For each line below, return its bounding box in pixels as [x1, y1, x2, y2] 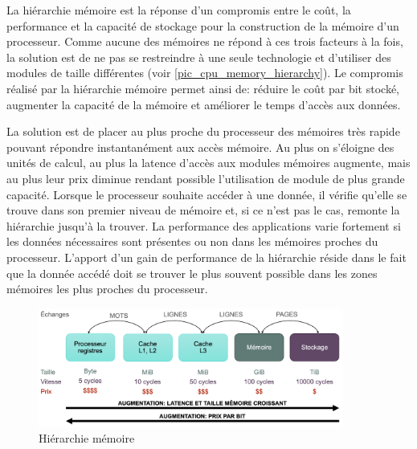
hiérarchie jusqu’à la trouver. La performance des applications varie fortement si [6, 217, 401, 234]
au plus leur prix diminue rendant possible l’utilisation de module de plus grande [6, 169, 405, 186]
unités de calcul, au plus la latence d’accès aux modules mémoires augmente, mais [6, 154, 411, 171]
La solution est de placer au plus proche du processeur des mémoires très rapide [6, 123, 400, 140]
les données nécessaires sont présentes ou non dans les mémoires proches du [6, 233, 378, 250]
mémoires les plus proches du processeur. [6, 280, 208, 297]
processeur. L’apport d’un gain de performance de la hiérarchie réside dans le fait [6, 248, 407, 265]
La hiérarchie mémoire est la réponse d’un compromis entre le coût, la [6, 2, 351, 18]
